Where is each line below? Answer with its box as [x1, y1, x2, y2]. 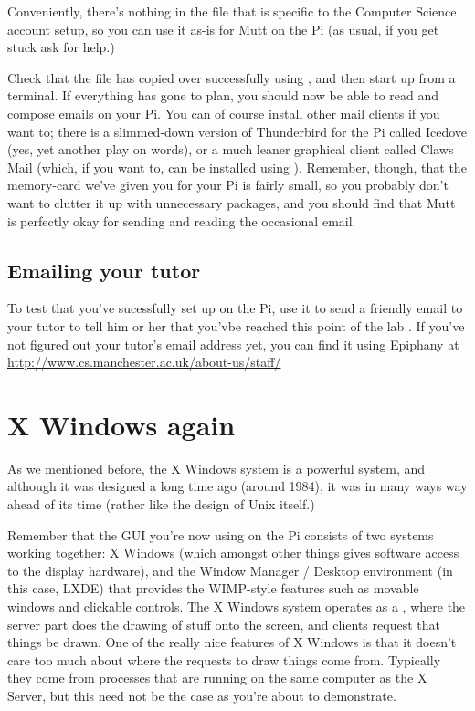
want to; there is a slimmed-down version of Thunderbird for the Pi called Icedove [7, 121, 468, 141]
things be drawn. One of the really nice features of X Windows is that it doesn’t [7, 633, 457, 652]
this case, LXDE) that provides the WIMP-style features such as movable [7, 579, 419, 598]
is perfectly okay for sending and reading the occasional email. [7, 211, 356, 230]
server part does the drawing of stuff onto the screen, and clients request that [7, 614, 440, 633]
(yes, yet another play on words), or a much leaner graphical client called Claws [7, 140, 454, 159]
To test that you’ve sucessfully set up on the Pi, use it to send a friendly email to [7, 298, 463, 318]
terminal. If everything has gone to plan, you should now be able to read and [7, 86, 439, 105]
